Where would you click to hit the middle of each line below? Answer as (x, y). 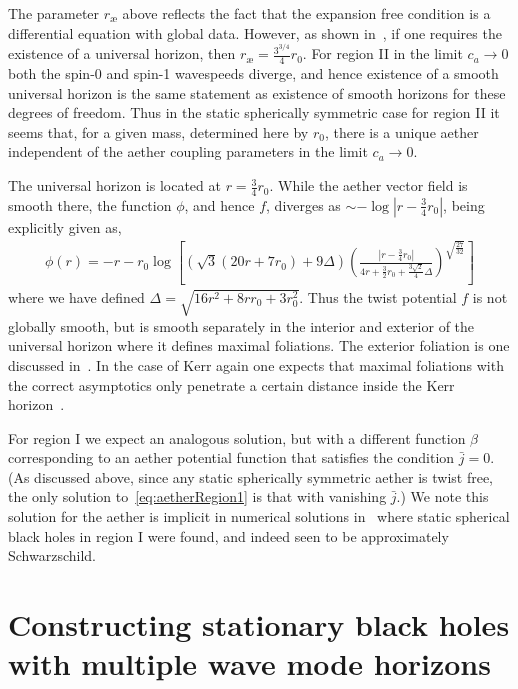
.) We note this (442, 496)
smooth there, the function (90, 204)
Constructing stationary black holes (259, 624)
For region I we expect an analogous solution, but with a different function (237, 437)
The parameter (54, 13)
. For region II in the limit (382, 53)
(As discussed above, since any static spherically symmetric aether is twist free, (251, 476)
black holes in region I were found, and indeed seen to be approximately (228, 535)
